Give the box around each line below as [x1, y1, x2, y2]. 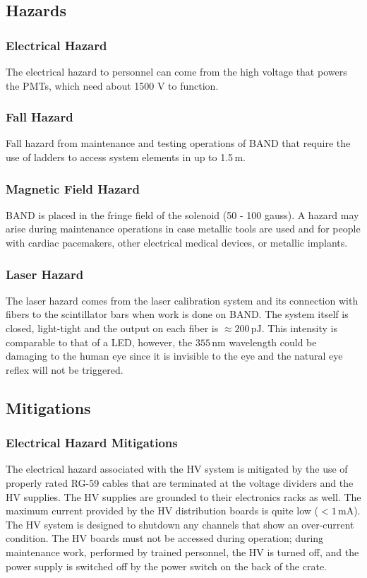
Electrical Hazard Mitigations [6, 434, 178, 452]
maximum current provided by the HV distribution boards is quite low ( [6, 503, 319, 518]
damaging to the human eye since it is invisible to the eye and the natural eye [6, 348, 343, 363]
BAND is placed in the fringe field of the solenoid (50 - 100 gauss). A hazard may [6, 207, 359, 222]
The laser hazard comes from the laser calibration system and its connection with [6, 293, 359, 307]
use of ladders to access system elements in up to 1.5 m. [6, 150, 246, 164]
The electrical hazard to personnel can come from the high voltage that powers [6, 64, 347, 78]
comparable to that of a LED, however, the [6, 334, 193, 349]
